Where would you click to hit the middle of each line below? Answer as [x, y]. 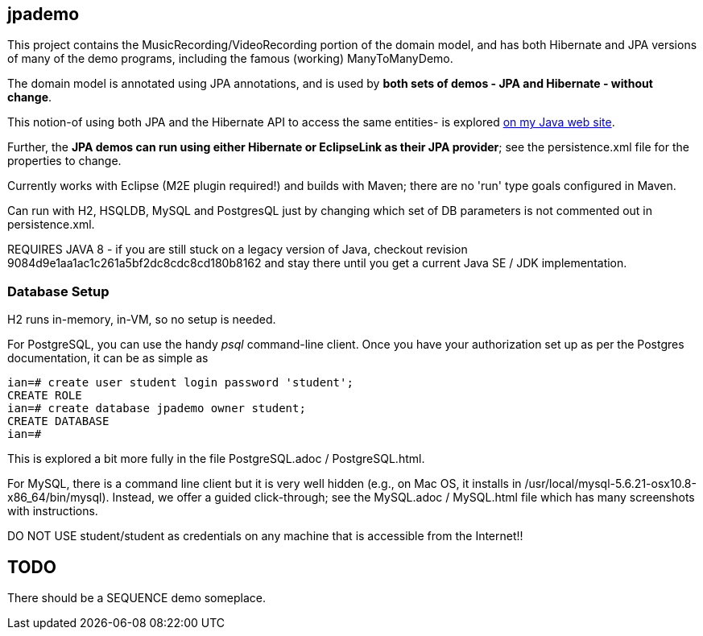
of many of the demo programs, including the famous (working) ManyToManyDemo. [230, 59]
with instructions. [53, 511]
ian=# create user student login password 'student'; [180, 383]
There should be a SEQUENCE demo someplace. [136, 598]
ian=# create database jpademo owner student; [157, 409]
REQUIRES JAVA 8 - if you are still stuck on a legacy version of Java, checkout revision [238, 250]
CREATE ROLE [45, 396]
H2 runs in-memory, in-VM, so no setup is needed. [142, 320]
